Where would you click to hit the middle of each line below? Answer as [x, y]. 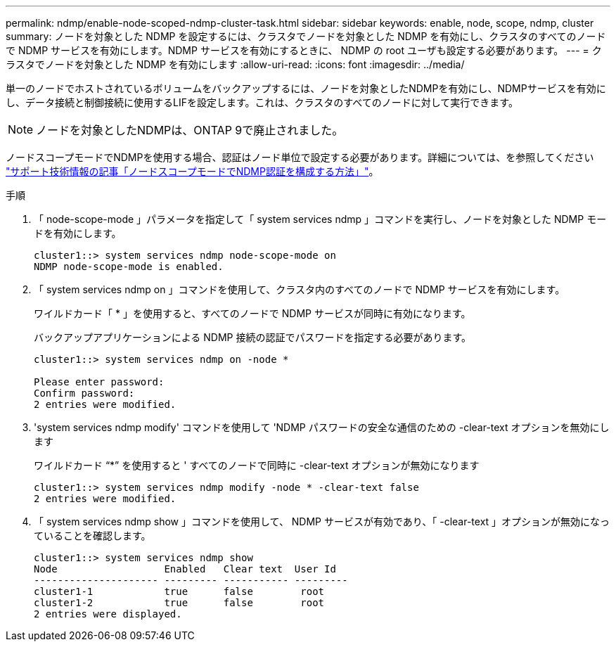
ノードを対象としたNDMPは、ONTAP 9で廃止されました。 [190, 130]
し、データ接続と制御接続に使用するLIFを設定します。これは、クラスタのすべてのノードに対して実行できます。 [262, 102]
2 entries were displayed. [108, 614]
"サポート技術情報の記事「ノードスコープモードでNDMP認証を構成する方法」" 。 [192, 171]
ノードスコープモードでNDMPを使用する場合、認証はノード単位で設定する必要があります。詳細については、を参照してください [300, 157]
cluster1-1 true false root [179, 591]
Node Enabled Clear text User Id [185, 569]
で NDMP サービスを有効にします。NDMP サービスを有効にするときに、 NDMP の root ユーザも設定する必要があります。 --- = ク [304, 50]
